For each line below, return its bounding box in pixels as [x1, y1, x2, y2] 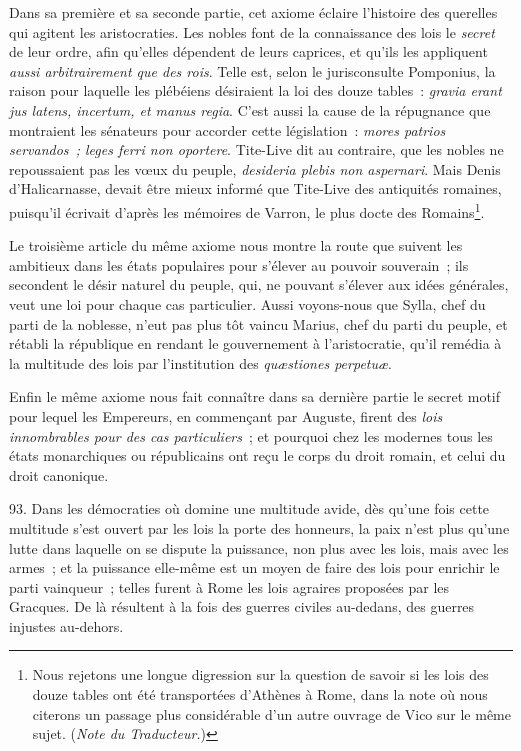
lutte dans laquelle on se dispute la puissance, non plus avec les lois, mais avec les [9, 537, 509, 558]
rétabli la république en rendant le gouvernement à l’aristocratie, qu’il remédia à [9, 333, 502, 354]
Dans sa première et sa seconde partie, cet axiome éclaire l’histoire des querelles [9, 2, 498, 22]
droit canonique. [9, 464, 109, 485]
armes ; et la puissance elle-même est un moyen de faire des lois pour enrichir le [9, 557, 500, 578]
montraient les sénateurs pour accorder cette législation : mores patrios [9, 119, 446, 140]
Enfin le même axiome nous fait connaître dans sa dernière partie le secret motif [9, 386, 501, 407]
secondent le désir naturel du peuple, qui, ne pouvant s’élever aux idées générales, [9, 274, 509, 295]
